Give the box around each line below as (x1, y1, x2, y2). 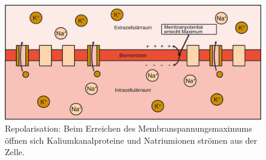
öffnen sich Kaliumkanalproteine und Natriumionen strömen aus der (5, 133, 258, 146)
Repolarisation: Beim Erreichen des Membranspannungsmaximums (5, 122, 252, 135)
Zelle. (5, 146, 25, 158)
